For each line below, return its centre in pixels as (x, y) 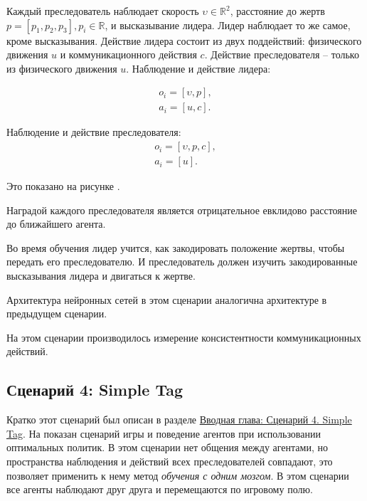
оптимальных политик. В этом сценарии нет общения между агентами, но (167, 447)
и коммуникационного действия (128, 54)
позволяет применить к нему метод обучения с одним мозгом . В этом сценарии (178, 475)
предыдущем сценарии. (57, 313)
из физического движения (62, 68)
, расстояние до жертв (277, 11)
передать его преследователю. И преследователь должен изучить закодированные (182, 262)
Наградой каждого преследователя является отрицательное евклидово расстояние (182, 210)
